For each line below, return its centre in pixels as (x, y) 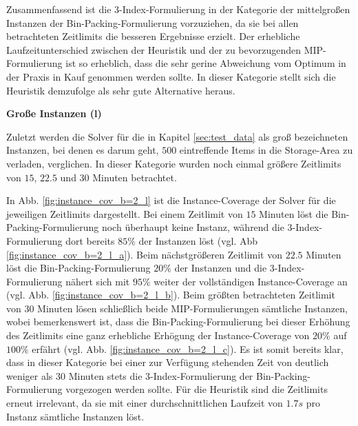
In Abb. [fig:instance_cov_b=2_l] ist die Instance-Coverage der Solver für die (171, 200)
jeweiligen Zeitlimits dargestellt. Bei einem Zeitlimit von (125, 213)
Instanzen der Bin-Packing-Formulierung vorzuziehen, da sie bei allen (152, 22)
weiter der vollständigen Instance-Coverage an (251, 281)
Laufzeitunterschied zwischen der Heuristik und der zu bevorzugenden (154, 49)
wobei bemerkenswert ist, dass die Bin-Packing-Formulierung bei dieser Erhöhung (178, 322)
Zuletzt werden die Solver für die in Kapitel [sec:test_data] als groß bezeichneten (177, 136)
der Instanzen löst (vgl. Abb (198, 240)
